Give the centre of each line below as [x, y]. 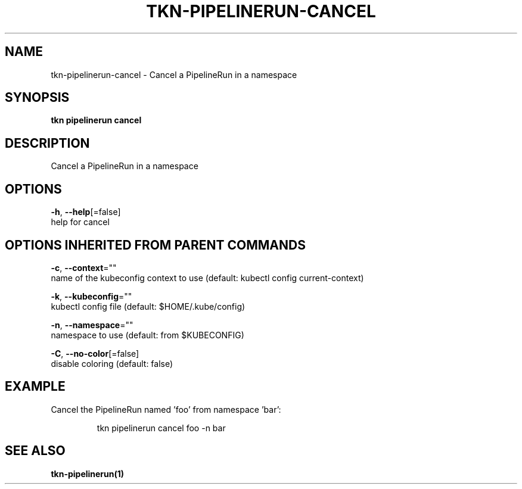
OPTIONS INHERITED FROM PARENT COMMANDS [155, 245]
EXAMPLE [35, 387]
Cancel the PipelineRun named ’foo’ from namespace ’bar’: [166, 409]
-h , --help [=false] [86, 212]
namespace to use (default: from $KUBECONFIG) [147, 335]
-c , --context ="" [84, 267]
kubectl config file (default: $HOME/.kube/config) [148, 306]
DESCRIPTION [47, 143]
